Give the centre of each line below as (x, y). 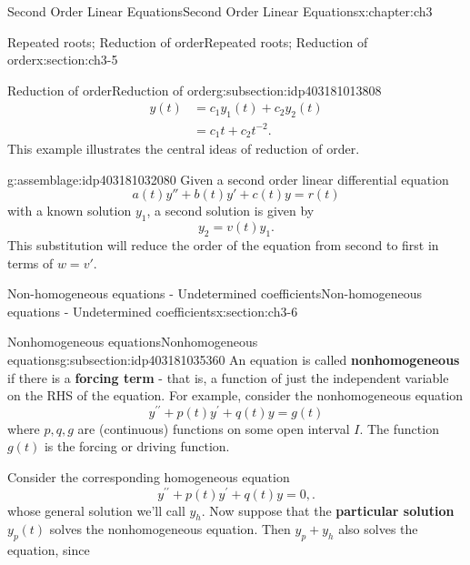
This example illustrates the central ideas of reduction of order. (184, 149)
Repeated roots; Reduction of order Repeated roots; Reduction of (188, 41)
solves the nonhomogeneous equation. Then (170, 529)
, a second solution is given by (230, 211)
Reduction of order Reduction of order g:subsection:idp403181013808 (195, 90)
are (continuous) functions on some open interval (214, 428)
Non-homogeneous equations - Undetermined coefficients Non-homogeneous (215, 293)
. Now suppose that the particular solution (328, 510)
